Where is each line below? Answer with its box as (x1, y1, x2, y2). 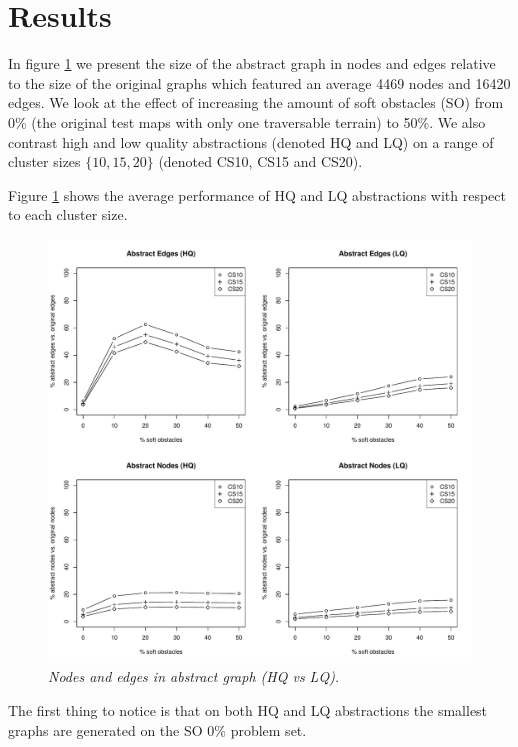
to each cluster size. (8, 204, 128, 225)
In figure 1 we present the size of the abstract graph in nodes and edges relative (8, 53, 496, 74)
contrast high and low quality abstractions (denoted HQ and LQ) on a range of (8, 131, 494, 152)
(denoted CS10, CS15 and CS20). (158, 151, 363, 172)
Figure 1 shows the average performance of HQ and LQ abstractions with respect (8, 184, 506, 205)
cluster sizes (8, 151, 81, 172)
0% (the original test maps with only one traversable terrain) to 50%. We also (8, 111, 486, 132)
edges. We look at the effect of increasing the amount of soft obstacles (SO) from (8, 92, 504, 113)
